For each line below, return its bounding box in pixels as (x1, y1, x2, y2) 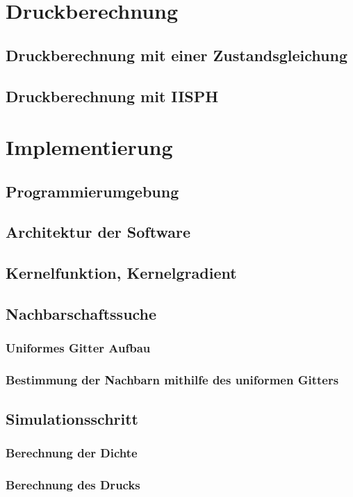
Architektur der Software (6, 221, 190, 243)
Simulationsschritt (6, 407, 138, 429)
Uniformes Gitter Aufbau (6, 339, 151, 357)
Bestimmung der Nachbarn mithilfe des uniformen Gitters (6, 371, 339, 389)
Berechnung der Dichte (6, 443, 138, 461)
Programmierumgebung (6, 180, 179, 202)
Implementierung (6, 133, 173, 161)
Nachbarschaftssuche (6, 303, 157, 325)
